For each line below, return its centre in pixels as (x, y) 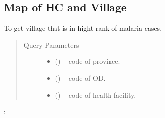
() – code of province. (88, 61)
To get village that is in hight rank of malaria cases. (83, 28)
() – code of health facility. (96, 94)
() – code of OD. (80, 78)
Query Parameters (51, 44)
